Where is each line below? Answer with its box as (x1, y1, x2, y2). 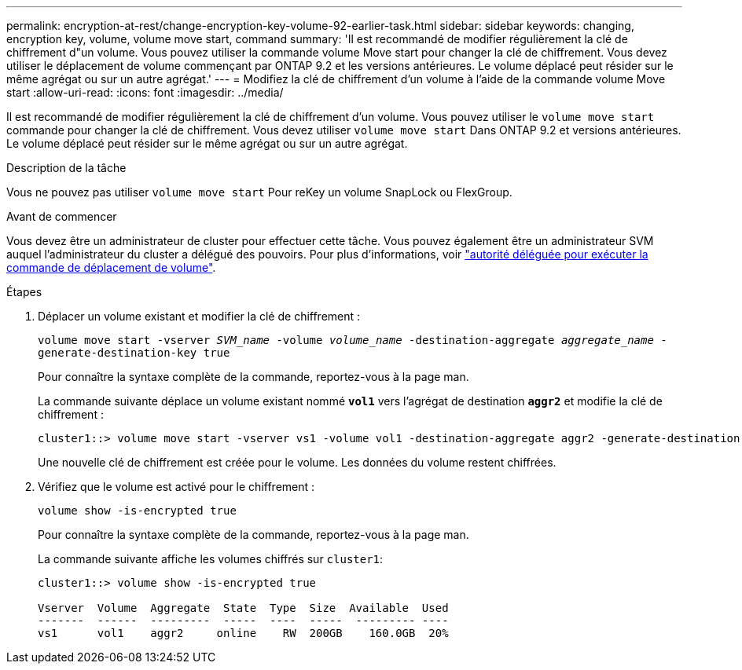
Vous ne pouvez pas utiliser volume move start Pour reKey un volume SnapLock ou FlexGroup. (6, 185, 512, 199)
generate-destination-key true (38, 346, 230, 359)
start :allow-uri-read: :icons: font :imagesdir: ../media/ (6, 86, 284, 99)
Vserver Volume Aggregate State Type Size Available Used (38, 602, 449, 614)
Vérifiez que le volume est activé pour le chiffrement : (38, 480, 315, 493)
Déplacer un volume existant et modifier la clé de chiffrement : (38, 309, 361, 323)
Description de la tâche (6, 161, 127, 174)
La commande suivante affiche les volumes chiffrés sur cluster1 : (38, 552, 384, 566)
